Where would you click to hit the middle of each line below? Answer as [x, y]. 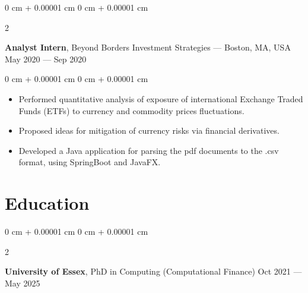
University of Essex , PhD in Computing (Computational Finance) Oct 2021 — [153, 271]
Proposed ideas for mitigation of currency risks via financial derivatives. [149, 130]
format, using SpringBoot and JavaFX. [90, 162]
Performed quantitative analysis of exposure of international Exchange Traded [161, 98]
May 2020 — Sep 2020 [46, 59]
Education [47, 203]
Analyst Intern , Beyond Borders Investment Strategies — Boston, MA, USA [148, 47]
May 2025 [23, 283]
